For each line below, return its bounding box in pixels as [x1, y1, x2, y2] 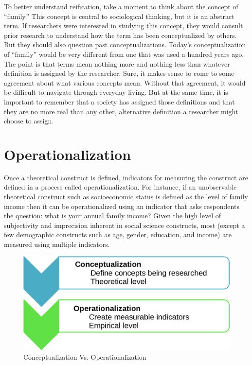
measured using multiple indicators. [4, 239, 110, 249]
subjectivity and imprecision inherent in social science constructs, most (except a [4, 220, 245, 230]
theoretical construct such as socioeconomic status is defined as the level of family [4, 191, 248, 202]
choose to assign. [4, 116, 54, 126]
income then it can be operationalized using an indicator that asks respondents [4, 201, 239, 211]
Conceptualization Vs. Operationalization [23, 351, 146, 362]
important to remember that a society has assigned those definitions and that [4, 96, 235, 106]
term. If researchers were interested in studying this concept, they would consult [4, 20, 243, 31]
